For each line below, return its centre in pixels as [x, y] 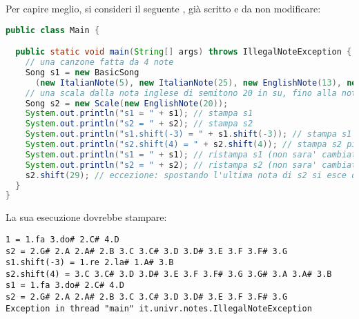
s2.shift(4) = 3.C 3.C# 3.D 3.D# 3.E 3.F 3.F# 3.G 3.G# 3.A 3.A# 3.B [169, 274]
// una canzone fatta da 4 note [99, 62]
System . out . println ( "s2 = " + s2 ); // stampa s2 [139, 124]
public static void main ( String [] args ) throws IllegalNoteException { [184, 52]
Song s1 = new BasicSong [82, 72]
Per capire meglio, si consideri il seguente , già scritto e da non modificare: [163, 8]
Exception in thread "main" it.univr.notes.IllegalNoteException [159, 308]
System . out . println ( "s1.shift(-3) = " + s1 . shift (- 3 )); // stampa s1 [188, 134]
